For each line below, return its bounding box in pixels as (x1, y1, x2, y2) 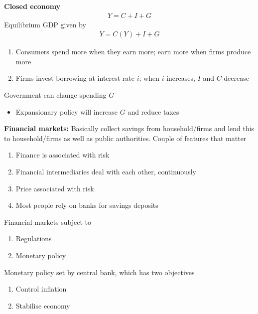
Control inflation (15, 284, 67, 294)
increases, (166, 73, 195, 83)
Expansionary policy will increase (15, 106, 118, 117)
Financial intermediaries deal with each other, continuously (15, 166, 196, 176)
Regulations (15, 233, 52, 244)
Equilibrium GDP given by (4, 19, 86, 29)
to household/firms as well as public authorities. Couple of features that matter (4, 133, 247, 143)
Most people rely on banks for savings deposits (15, 200, 158, 210)
